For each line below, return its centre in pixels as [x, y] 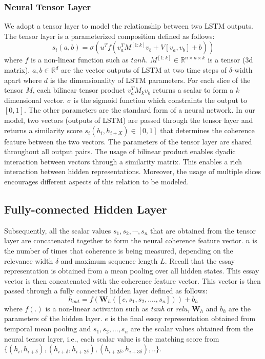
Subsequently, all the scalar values [58, 230]
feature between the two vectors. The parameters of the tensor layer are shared [128, 141]
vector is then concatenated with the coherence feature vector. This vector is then [132, 280]
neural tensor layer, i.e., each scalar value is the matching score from [112, 338]
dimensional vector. [35, 100]
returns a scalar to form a [193, 90]
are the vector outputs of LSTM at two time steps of [144, 70]
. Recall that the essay [200, 260]
